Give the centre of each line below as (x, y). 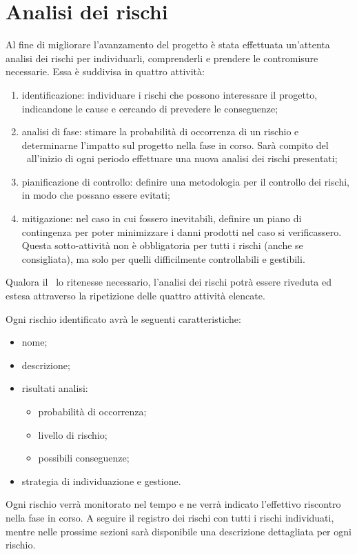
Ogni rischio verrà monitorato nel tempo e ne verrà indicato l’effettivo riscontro (173, 504)
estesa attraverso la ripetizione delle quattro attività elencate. (135, 296)
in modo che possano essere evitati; (96, 195)
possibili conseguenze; (84, 458)
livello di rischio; (73, 434)
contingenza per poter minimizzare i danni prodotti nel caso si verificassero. (182, 231)
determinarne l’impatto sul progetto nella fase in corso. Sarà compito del (175, 145)
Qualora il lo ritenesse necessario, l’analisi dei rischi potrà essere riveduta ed (169, 282)
